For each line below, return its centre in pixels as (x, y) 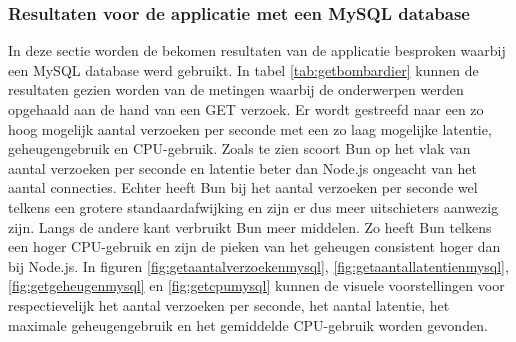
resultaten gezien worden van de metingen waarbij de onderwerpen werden (236, 89)
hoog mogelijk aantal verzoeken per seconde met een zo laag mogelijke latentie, (250, 128)
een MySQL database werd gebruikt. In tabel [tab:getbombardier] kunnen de (243, 69)
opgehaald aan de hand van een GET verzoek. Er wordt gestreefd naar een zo (246, 109)
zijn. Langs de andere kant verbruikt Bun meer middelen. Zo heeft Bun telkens (250, 226)
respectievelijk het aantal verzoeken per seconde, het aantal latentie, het (229, 304)
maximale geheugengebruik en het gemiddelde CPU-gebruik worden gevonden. (248, 324)
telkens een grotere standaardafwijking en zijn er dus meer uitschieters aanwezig (253, 206)
